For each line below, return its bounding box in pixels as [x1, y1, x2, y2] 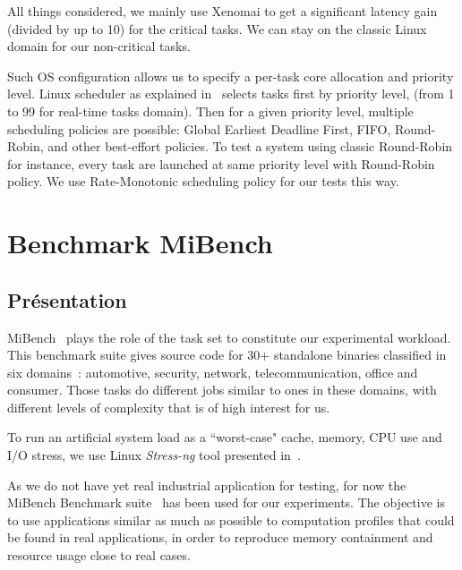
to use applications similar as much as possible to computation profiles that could [7, 510, 455, 529]
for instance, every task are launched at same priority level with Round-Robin [7, 154, 435, 173]
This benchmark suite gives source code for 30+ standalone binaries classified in [7, 345, 447, 364]
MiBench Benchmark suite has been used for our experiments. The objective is [7, 493, 445, 512]
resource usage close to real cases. [7, 546, 191, 565]
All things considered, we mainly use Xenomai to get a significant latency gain [7, 2, 438, 20]
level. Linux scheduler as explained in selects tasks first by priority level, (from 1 [7, 84, 455, 103]
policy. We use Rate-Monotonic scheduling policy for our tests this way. [7, 172, 399, 191]
